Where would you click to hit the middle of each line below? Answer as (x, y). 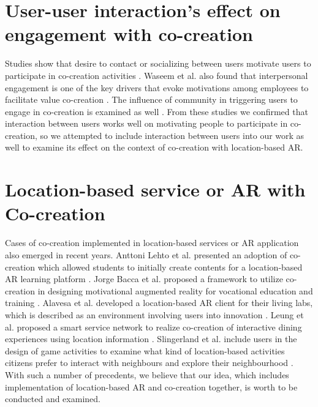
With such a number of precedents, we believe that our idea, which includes (147, 374)
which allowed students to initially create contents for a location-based (170, 267)
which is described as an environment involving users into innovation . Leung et (154, 314)
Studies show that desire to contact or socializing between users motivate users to (158, 63)
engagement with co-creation (129, 34)
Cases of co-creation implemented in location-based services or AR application (152, 243)
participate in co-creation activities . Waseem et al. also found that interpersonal (157, 75)
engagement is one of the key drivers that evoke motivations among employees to (157, 87)
